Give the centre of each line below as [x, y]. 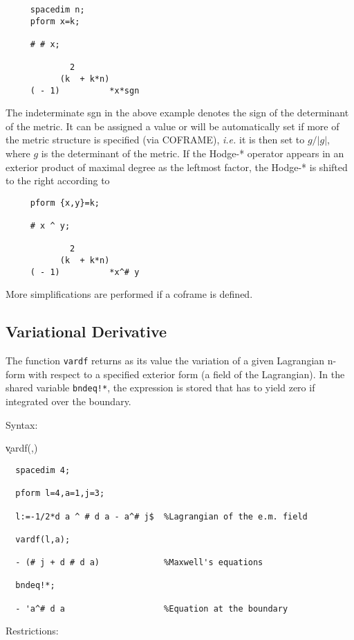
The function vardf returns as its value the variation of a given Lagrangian [165, 361]
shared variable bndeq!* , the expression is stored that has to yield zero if [160, 388]
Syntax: [22, 424]
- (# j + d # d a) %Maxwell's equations [139, 563]
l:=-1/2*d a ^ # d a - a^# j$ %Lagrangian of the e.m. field [161, 516]
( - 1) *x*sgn [85, 90]
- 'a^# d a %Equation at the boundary [152, 608]
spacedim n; [57, 10]
